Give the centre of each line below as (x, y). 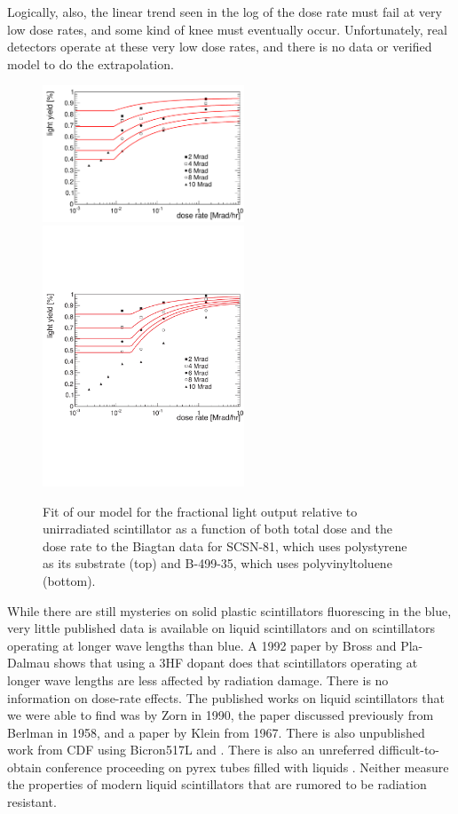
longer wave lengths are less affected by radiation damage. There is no (198, 680)
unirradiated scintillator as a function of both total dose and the (217, 529)
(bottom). (69, 580)
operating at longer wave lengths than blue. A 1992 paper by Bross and (202, 645)
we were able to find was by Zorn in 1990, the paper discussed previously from (221, 715)
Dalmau (29, 663)
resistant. (32, 802)
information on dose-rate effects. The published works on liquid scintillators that (226, 697)
